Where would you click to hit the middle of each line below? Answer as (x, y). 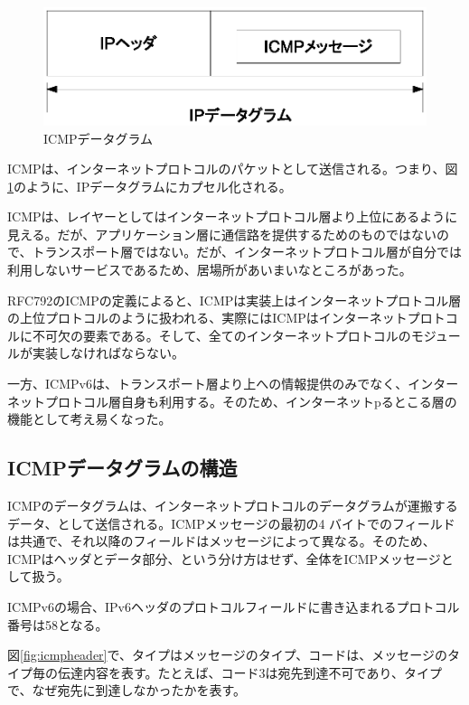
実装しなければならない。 (108, 353)
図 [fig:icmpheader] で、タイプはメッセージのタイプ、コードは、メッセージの (227, 655)
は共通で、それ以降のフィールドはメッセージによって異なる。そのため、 (221, 541)
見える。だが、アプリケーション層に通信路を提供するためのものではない (222, 234)
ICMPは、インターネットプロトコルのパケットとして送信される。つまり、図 (233, 169)
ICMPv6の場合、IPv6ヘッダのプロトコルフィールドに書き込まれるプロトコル (234, 606)
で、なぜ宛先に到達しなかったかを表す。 (127, 690)
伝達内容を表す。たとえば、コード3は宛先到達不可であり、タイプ (249, 672)
